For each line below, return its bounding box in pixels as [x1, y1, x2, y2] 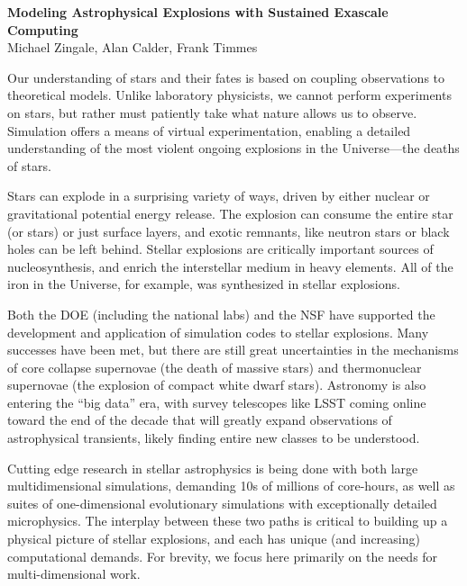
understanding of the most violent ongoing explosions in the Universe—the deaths [7, 139, 460, 158]
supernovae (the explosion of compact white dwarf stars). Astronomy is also [7, 375, 426, 394]
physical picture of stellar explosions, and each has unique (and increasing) [7, 529, 420, 548]
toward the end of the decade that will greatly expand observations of [7, 410, 392, 429]
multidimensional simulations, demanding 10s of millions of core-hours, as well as [7, 476, 455, 495]
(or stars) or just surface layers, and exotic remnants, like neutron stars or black [7, 221, 450, 240]
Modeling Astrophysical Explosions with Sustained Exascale [7, 3, 389, 21]
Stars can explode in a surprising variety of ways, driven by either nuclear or [7, 186, 430, 205]
